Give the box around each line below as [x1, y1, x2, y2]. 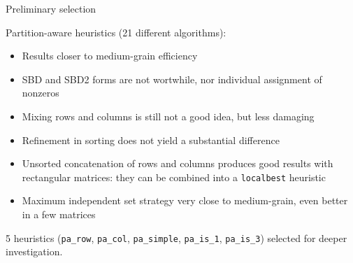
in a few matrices [22, 207, 96, 221]
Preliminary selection [6, 1, 96, 15]
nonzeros [22, 85, 59, 100]
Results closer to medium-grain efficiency [22, 48, 198, 63]
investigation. [6, 244, 63, 259]
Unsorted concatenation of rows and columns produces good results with [22, 156, 333, 171]
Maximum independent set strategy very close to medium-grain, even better [22, 193, 348, 208]
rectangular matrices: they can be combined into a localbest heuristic [22, 169, 326, 184]
